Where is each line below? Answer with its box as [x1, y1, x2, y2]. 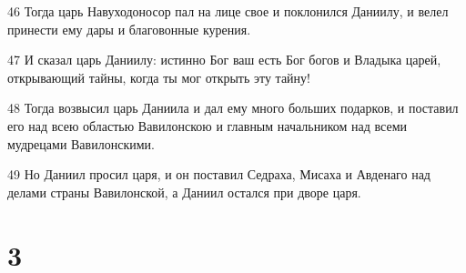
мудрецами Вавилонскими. [7, 134, 155, 153]
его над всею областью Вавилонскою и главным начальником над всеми [7, 116, 407, 135]
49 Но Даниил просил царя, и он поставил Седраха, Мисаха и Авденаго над [7, 165, 431, 184]
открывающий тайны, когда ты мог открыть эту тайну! [7, 67, 310, 86]
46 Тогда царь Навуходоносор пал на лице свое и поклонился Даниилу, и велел [7, 2, 449, 20]
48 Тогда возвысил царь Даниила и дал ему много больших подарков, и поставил [7, 98, 459, 117]
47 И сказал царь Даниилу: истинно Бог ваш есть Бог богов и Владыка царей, [7, 50, 441, 69]
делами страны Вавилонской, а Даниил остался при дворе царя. [7, 182, 361, 201]
